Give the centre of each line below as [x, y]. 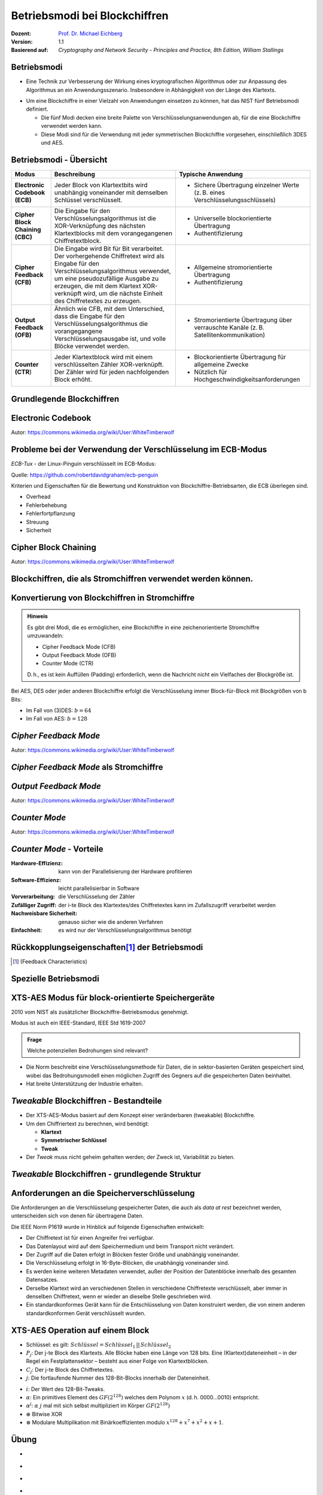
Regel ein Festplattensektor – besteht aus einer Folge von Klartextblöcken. [117, 1361]
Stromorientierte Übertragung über [243, 320]
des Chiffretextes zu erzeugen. [98, 301]
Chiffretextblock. [78, 240]
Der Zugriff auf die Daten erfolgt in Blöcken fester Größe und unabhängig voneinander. [133, 1254]
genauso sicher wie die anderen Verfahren [111, 922]
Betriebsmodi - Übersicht [59, 159]
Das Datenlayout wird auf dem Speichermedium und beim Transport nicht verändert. [130, 1246]
